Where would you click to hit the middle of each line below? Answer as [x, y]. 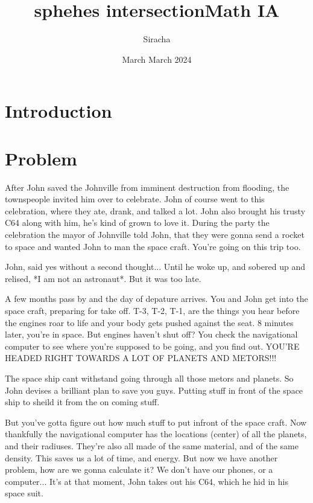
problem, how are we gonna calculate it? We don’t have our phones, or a [139, 469]
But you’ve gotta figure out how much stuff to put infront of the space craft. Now [156, 422]
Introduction [58, 111]
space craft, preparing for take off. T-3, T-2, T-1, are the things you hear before [152, 310]
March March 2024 [157, 59]
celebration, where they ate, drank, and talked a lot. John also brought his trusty [155, 210]
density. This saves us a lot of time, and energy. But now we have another [141, 457]
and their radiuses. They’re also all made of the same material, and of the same [152, 445]
